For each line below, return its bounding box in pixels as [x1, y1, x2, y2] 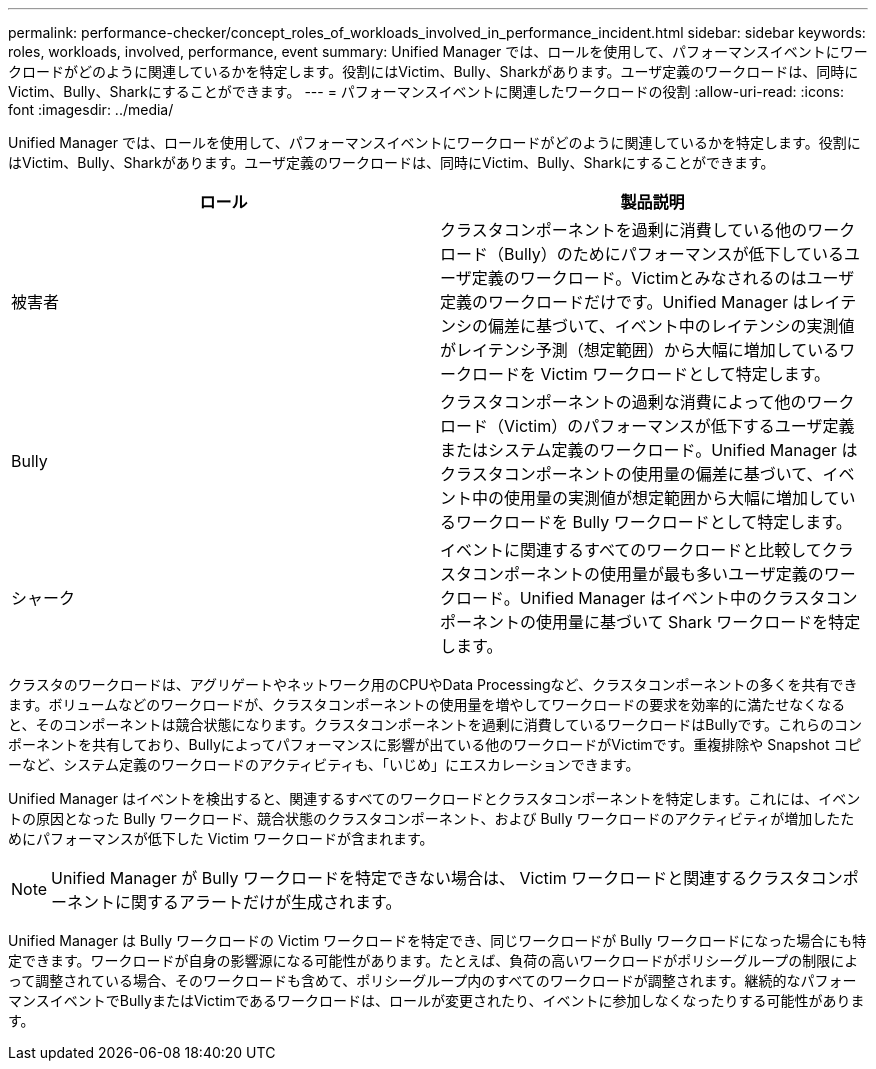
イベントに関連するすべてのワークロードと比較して [440, 540, 822, 560]
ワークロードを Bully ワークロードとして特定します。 [456, 512, 852, 532]
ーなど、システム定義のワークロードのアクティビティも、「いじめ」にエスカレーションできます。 [8, 756, 640, 773]
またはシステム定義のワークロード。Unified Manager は [440, 440, 858, 460]
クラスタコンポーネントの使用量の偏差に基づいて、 [440, 464, 823, 484]
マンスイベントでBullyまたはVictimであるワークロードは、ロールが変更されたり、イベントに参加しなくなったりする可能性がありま [8, 992, 865, 1009]
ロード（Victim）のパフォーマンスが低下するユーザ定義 [440, 416, 855, 436]
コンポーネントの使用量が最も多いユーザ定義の [472, 564, 824, 584]
